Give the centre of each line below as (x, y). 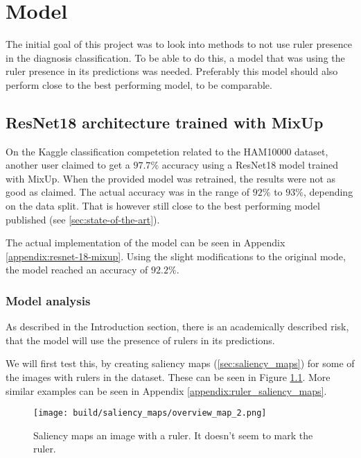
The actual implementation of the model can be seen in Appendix (146, 243)
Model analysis (48, 300)
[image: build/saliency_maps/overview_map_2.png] (150, 413)
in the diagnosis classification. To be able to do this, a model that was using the (175, 57)
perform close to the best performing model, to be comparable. (139, 84)
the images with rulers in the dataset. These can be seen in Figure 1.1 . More (168, 377)
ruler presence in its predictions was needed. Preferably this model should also (172, 71)
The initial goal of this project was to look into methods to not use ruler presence (179, 44)
